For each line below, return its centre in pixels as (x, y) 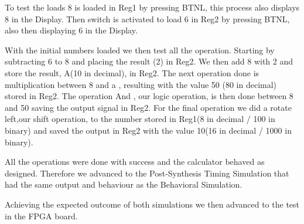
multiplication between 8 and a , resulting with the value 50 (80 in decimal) (141, 84)
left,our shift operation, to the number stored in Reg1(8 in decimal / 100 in (140, 119)
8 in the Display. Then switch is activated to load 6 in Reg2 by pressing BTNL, (147, 18)
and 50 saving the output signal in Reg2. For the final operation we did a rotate (148, 107)
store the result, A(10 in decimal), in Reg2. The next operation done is (132, 72)
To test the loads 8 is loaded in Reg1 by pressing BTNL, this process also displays (152, 7)
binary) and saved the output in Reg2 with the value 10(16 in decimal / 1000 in (148, 130)
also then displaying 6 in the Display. (71, 30)
